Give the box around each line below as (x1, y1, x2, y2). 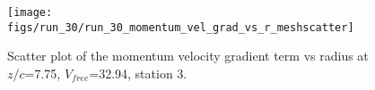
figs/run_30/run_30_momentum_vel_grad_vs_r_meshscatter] (7, 20, 354, 34)
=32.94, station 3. (89, 63, 187, 82)
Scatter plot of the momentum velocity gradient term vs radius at (7, 46, 369, 65)
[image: (7, 6, 53, 19)
